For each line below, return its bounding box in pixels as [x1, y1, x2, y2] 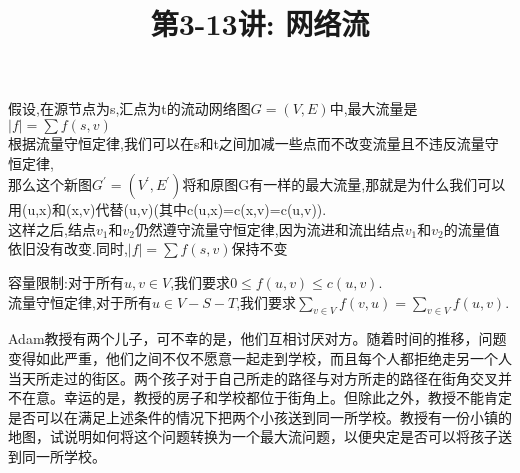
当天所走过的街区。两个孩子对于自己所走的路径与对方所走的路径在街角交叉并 [8, 367, 512, 388]
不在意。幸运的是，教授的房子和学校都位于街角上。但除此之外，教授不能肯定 [8, 387, 512, 408]
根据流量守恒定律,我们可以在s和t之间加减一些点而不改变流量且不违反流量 [8, 132, 485, 153]
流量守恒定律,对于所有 [8, 291, 152, 312]
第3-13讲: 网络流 [150, 3, 370, 44]
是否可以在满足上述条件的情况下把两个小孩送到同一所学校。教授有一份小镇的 [8, 406, 512, 427]
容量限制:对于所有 [8, 271, 124, 292]
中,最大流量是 [329, 98, 418, 119]
